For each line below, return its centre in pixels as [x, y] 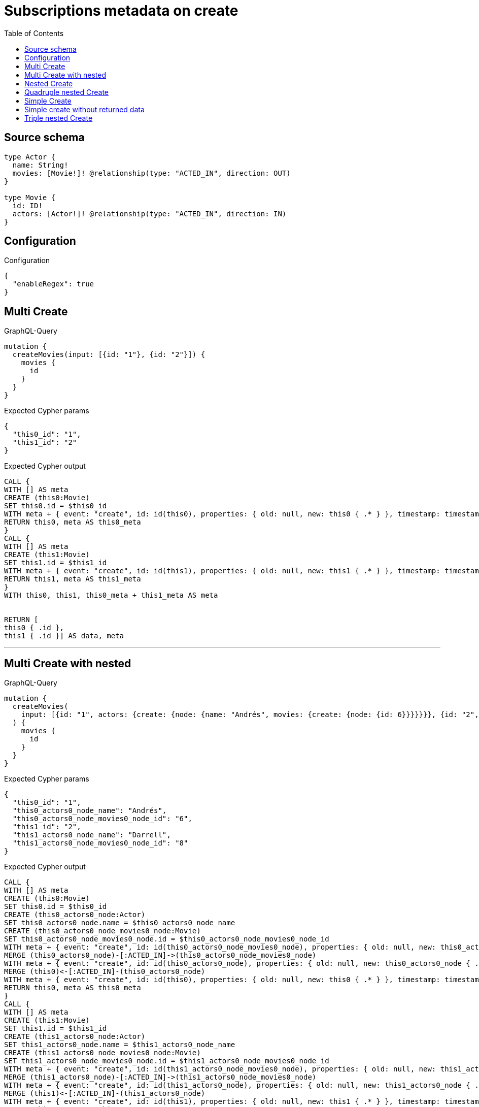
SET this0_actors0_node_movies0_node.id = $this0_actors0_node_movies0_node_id [167, 939]
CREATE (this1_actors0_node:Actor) [75, 1037]
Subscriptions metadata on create [121, 11]
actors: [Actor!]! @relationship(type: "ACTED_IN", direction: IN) [149, 214]
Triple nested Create [59, 118]
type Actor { [30, 157]
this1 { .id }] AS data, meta [64, 636]
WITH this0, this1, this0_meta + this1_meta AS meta [111, 595]
